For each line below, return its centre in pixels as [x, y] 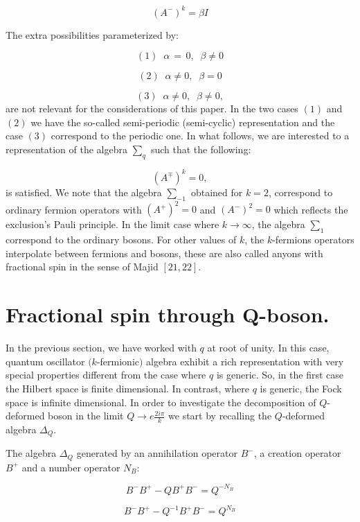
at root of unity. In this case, [268, 348]
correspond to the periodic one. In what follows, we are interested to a [200, 136]
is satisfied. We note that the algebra [84, 192]
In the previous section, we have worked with [101, 348]
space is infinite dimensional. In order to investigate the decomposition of [161, 402]
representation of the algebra [66, 149]
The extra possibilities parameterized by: [92, 34]
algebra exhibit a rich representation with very [245, 361]
